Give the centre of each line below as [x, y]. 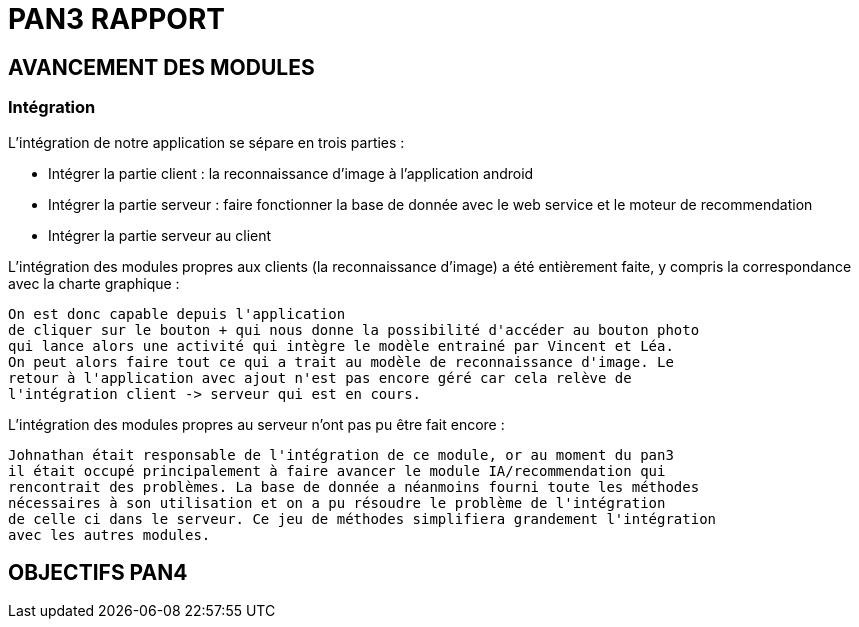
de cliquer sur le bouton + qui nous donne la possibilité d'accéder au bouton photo [354, 329]
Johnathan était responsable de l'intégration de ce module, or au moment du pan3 [341, 454]
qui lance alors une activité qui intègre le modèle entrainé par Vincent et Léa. [341, 345]
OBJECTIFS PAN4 [98, 572]
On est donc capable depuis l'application [177, 313]
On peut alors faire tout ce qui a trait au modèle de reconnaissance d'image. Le [341, 361]
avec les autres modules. [109, 534]
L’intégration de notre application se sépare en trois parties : [206, 142]
